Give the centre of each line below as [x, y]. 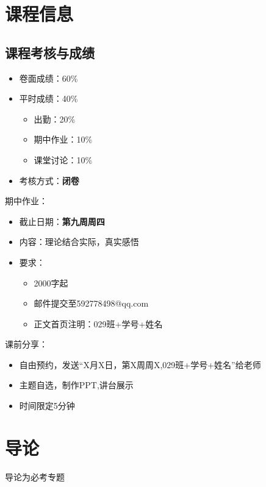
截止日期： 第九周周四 [62, 221]
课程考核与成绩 [50, 52]
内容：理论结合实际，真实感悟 [79, 242]
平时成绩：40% [49, 98]
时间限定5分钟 [47, 406]
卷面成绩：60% [49, 78]
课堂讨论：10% [63, 159]
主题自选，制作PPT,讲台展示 [76, 385]
